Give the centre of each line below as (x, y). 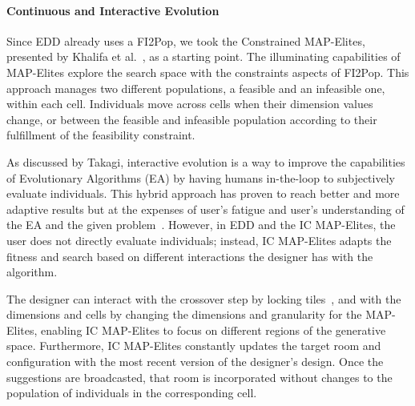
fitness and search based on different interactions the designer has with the (190, 256)
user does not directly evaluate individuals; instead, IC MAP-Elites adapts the (199, 240)
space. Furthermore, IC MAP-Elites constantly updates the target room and (194, 346)
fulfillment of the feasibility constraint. (101, 135)
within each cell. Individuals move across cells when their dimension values (190, 104)
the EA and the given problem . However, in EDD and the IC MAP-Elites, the (201, 225)
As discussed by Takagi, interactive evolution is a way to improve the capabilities (206, 161)
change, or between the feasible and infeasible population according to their (192, 119)
